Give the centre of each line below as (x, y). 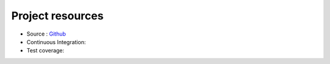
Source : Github (46, 34)
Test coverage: (45, 51)
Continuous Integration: (56, 42)
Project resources (57, 16)
